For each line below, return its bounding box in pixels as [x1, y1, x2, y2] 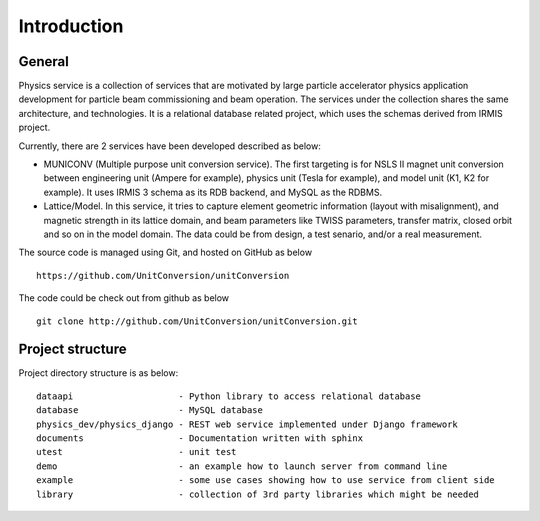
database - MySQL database [36, 405, 264, 416]
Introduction [18, 15, 124, 37]
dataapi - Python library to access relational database [36, 390, 422, 402]
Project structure [18, 341, 127, 358]
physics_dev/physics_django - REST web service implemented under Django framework [36, 418, 459, 430]
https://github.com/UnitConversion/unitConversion [36, 270, 290, 281]
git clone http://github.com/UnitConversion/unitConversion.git [36, 315, 359, 327]
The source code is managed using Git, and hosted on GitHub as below [18, 246, 313, 259]
